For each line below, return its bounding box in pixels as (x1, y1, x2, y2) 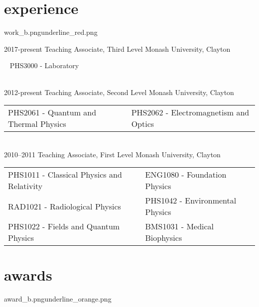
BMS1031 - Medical (145, 220, 214, 232)
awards (4, 265, 52, 285)
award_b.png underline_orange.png (4, 294, 112, 304)
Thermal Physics (8, 118, 66, 130)
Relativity (8, 180, 43, 192)
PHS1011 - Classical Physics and (8, 169, 122, 181)
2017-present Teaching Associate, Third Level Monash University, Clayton (4, 43, 231, 54)
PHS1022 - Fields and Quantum (8, 220, 120, 232)
